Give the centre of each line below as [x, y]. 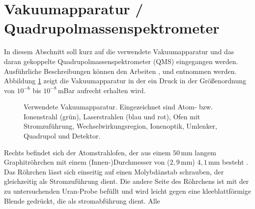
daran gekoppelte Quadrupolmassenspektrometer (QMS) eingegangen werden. [121, 61]
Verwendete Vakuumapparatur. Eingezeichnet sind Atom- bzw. [118, 107]
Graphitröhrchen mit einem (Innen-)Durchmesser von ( [87, 162]
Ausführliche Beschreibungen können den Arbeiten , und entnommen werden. [120, 71]
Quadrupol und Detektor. [62, 136]
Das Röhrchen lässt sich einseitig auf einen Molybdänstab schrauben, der [114, 171]
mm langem [198, 152]
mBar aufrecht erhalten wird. [102, 90]
